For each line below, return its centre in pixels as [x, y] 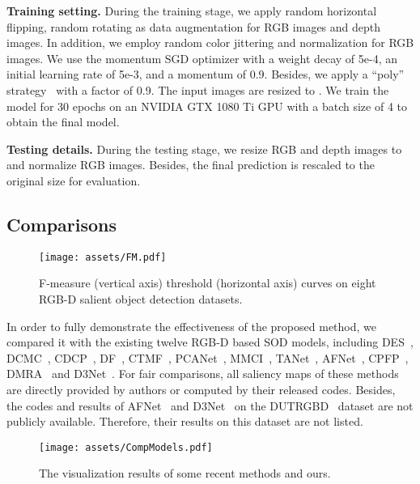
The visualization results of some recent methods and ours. [185, 473]
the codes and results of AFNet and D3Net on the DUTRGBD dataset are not [210, 405]
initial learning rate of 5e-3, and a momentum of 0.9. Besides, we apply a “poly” [206, 74]
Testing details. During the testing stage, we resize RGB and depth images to [204, 149]
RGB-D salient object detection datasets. [141, 298]
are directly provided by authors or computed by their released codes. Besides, [201, 389]
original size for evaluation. [74, 180]
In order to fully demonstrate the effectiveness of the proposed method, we [191, 326]
